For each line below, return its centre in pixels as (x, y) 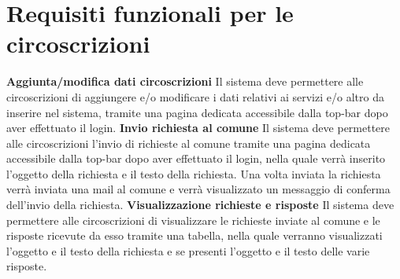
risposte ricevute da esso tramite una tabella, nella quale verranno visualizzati (194, 235)
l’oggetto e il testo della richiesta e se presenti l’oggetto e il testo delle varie (188, 250)
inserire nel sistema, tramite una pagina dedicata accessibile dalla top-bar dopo (197, 112)
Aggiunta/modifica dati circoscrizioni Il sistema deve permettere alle (185, 81)
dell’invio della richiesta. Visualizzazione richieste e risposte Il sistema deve (200, 205)
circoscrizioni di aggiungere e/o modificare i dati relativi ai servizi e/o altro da (195, 96)
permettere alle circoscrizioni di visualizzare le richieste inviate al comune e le (193, 220)
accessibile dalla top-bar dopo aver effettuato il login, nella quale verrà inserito (196, 158)
